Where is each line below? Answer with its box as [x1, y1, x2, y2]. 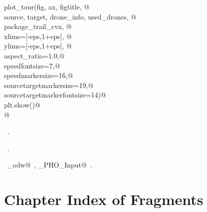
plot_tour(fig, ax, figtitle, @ [4, 1, 90, 11]
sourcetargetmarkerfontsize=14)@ [4, 89, 106, 100]
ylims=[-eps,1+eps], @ [4, 40, 72, 51]
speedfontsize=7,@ [4, 60, 60, 70]
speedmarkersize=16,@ [4, 70, 73, 80]
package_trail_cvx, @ [4, 21, 72, 31]
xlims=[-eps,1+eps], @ [4, 30, 72, 41]
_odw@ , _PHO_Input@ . [7, 159, 92, 170]
